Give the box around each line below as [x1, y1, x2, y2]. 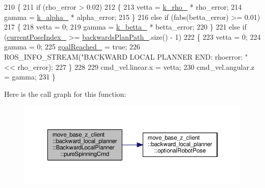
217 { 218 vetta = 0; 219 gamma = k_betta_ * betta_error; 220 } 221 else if [4, 21, 247, 32]
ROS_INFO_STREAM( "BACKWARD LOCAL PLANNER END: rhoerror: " [4, 51, 248, 62]
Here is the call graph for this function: [4, 88, 126, 99]
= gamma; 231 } [4, 71, 56, 82]
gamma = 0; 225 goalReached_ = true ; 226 [4, 41, 141, 52]
